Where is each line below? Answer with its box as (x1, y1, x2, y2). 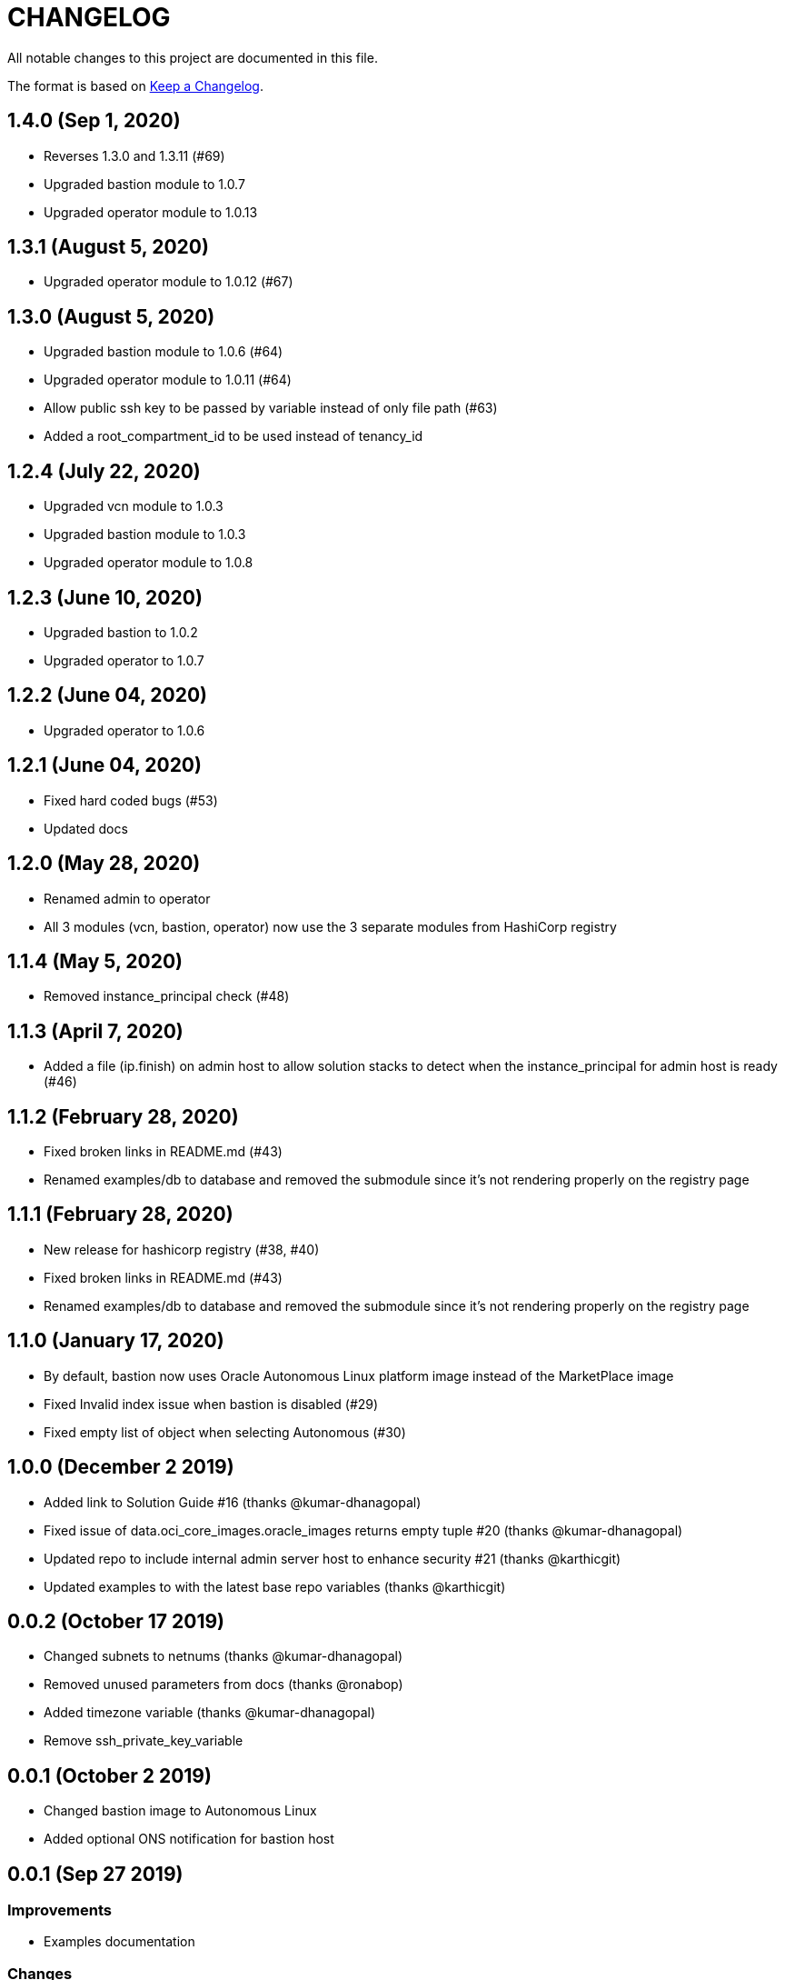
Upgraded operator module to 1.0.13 (44, 204, 258, 220)
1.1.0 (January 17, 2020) (7, 1329, 224, 1353)
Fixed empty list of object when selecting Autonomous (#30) (44, 1424, 406, 1440)
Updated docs (44, 820, 128, 836)
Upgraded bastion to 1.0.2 (44, 624, 198, 640)
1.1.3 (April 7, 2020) (7, 1019, 184, 1043)
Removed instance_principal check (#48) (44, 988, 290, 1005)
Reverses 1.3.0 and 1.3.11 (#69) (44, 147, 225, 164)
